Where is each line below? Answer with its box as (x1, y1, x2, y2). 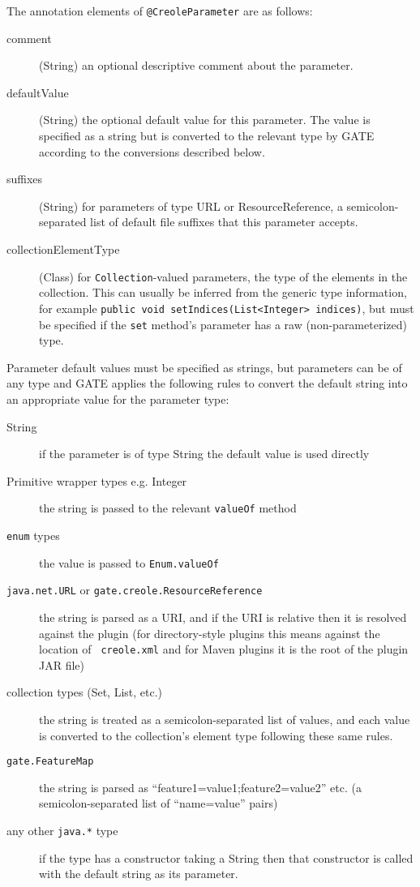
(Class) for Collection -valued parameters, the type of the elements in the (39, 268, 408, 285)
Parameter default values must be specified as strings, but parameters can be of (6, 358, 402, 375)
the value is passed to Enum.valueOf (39, 554, 219, 571)
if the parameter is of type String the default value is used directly (39, 445, 370, 462)
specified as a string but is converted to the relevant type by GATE (39, 127, 375, 144)
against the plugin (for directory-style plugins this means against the (39, 624, 380, 641)
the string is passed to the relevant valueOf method (39, 499, 297, 516)
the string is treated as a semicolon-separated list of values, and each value (39, 710, 410, 727)
